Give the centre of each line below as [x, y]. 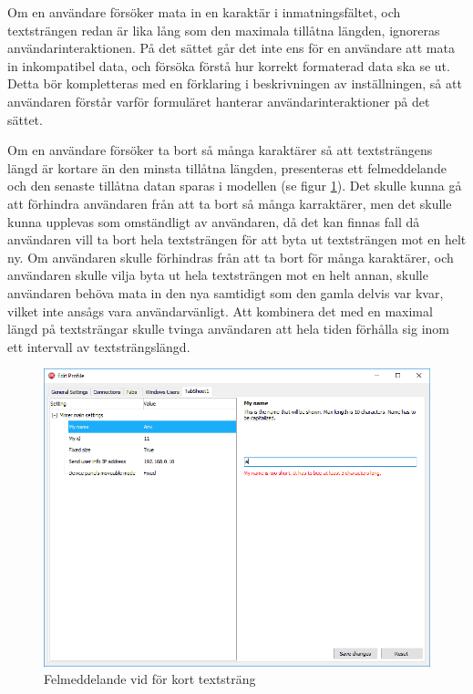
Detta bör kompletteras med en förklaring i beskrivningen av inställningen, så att [235, 83]
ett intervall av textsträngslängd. [99, 346]
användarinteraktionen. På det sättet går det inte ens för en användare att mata [231, 48]
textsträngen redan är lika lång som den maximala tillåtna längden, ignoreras [224, 30]
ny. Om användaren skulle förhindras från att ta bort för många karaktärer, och [231, 257]
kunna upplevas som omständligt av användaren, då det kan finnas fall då [214, 221]
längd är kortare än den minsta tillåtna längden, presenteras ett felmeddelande [227, 167]
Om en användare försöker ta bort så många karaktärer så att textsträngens [220, 150]
